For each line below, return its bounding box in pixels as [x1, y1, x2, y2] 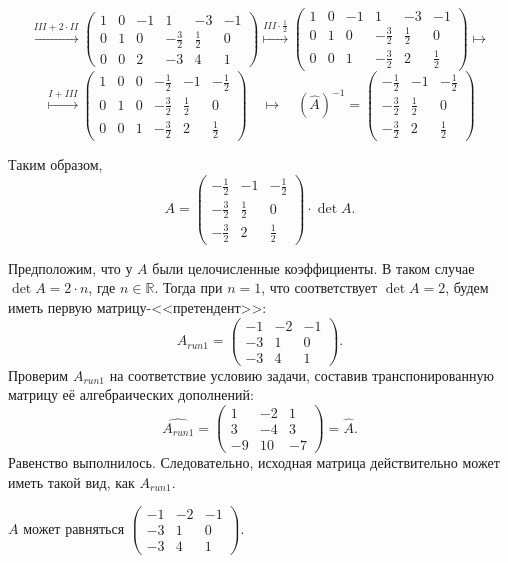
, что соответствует [261, 277, 378, 298]
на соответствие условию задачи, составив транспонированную [109, 364, 494, 385]
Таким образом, [8, 154, 103, 175]
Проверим [8, 364, 69, 385]
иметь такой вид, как [8, 471, 135, 492]
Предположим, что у [8, 257, 133, 278]
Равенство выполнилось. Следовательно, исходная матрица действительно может [8, 452, 500, 473]
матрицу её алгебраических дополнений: [8, 384, 254, 405]
